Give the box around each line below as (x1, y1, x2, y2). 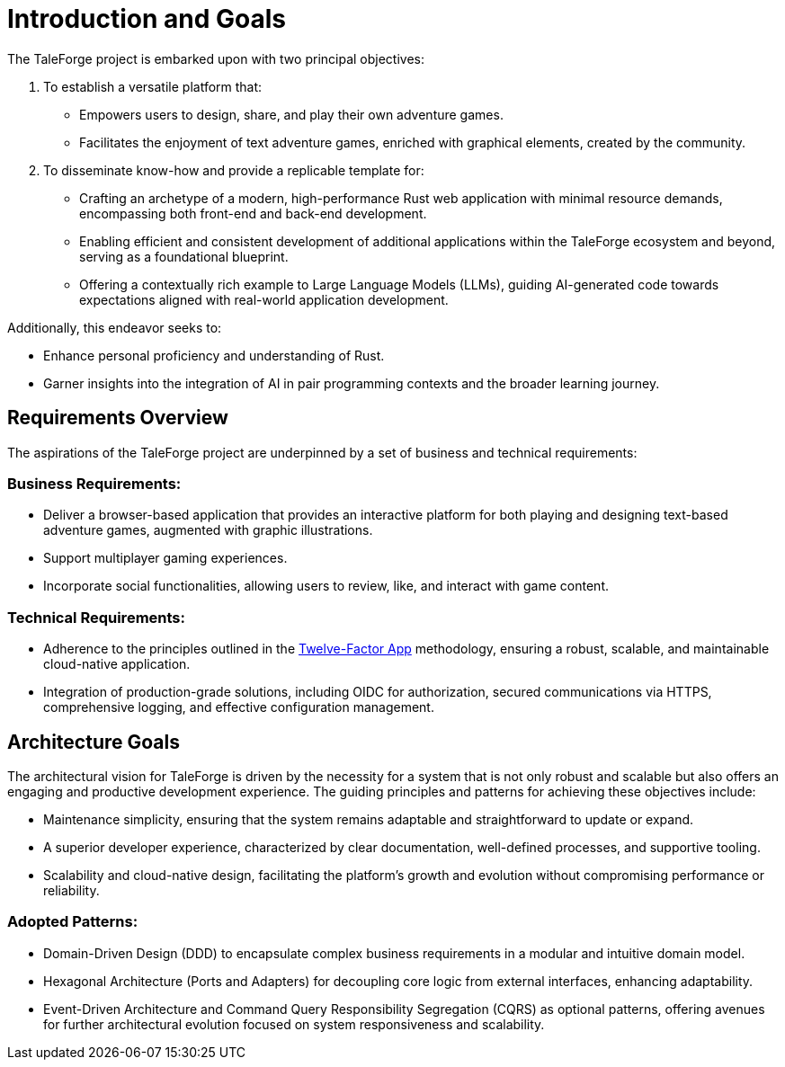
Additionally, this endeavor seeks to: (7, 319, 222, 335)
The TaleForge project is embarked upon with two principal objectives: (7, 50, 425, 67)
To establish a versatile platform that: (43, 78, 263, 94)
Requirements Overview (7, 406, 228, 430)
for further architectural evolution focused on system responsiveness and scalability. (43, 1016, 545, 1032)
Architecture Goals (7, 730, 180, 753)
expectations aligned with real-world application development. (79, 291, 449, 307)
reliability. (43, 882, 100, 898)
